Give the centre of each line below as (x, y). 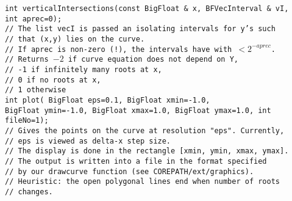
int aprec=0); (34, 19)
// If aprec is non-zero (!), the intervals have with (119, 49)
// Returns (27, 60)
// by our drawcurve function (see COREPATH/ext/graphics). (130, 171)
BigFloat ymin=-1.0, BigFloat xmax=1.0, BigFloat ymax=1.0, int (138, 110)
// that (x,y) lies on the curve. (75, 39)
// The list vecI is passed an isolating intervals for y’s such (140, 29)
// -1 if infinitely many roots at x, (84, 69)
